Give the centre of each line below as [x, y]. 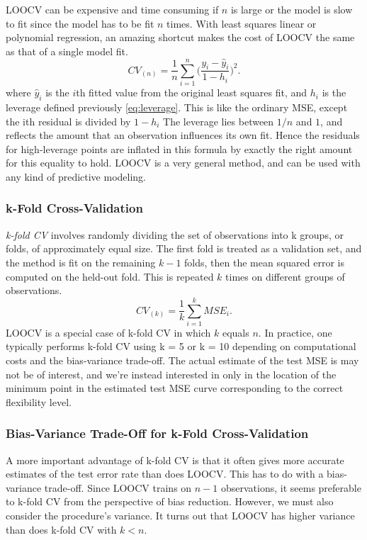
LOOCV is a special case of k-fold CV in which [108, 332]
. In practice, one [295, 332]
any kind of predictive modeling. [76, 176]
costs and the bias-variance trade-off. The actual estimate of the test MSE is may [182, 360]
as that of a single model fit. [67, 51]
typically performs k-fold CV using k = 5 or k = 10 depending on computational [181, 346]
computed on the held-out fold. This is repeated [110, 276]
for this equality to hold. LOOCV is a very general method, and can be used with [183, 163]
